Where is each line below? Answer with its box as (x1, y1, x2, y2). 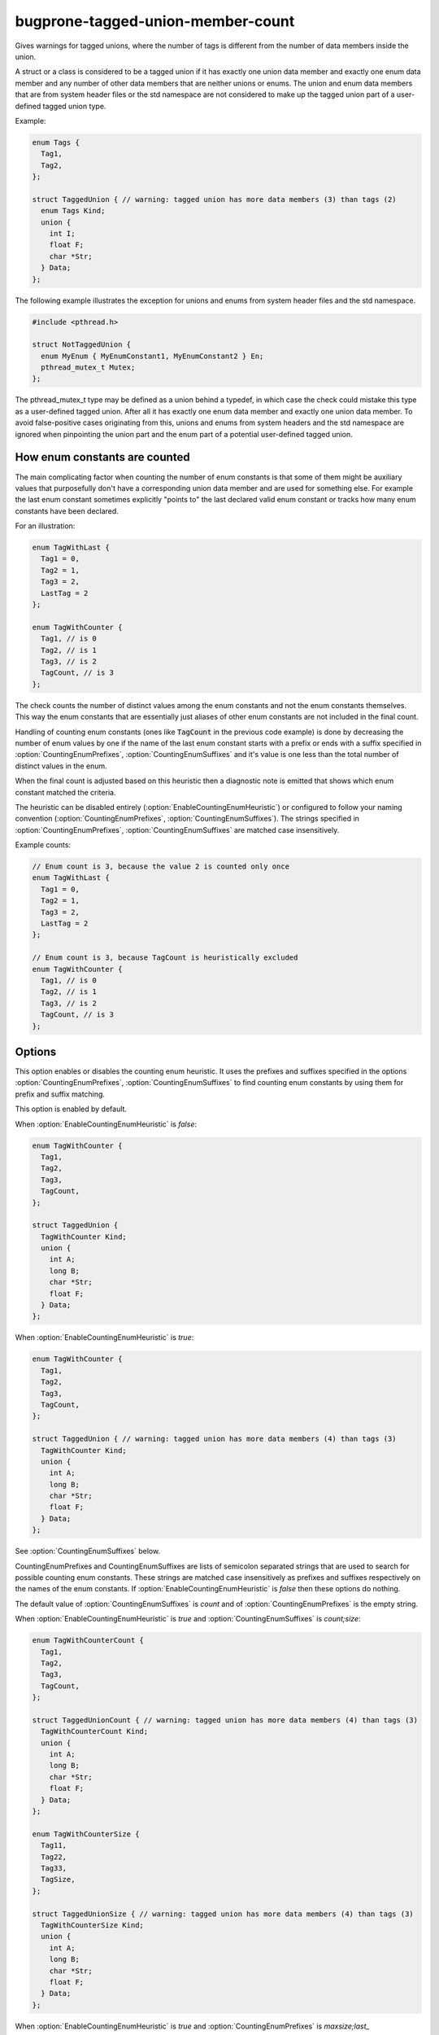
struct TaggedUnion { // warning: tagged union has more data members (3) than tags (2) (32, 195, 398, 203)
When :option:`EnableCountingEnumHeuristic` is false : (15, 1119, 198, 1129)
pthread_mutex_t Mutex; (41, 363, 136, 372)
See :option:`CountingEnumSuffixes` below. (15, 1547, 161, 1556)
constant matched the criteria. (15, 787, 116, 797)
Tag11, (41, 1840, 67, 1850)
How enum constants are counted (15, 450, 190, 464)
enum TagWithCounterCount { (32, 1636, 144, 1645)
